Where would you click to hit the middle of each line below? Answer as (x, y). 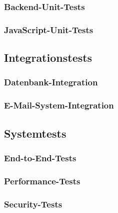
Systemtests (35, 133)
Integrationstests (48, 58)
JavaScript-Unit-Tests (49, 29)
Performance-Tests (42, 181)
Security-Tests (33, 204)
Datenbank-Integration (51, 82)
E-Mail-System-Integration (59, 105)
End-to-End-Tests (40, 157)
